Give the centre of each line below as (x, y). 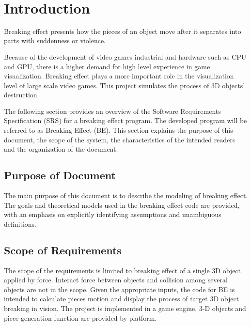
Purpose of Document (60, 175)
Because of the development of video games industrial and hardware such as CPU (125, 56)
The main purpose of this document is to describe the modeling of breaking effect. (126, 195)
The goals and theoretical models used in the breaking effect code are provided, (122, 205)
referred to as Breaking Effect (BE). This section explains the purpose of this (118, 130)
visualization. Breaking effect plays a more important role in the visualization (119, 76)
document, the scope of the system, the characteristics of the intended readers (120, 139)
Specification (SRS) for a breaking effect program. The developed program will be (125, 120)
